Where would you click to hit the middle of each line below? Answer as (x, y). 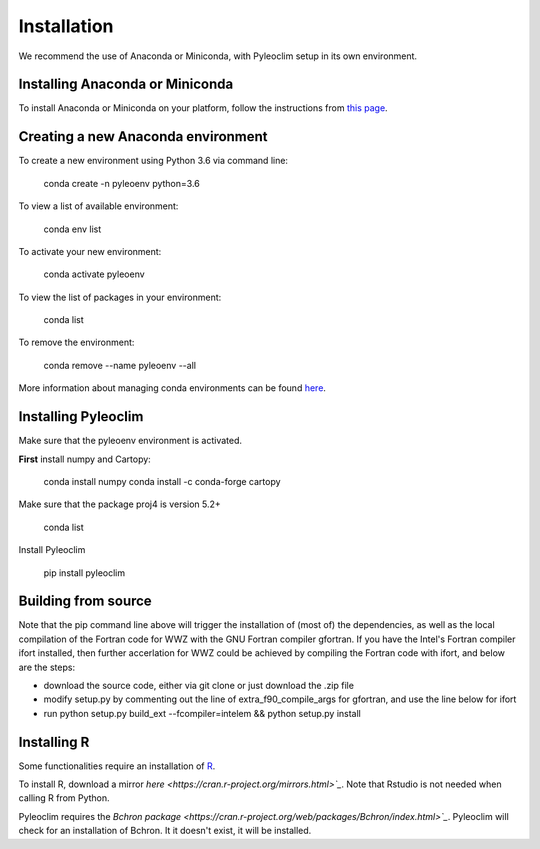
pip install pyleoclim (84, 572)
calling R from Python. (64, 798)
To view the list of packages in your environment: (120, 297)
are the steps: (46, 667)
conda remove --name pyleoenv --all (120, 365)
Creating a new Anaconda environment (143, 136)
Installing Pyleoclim (81, 416)
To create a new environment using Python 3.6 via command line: (153, 161)
